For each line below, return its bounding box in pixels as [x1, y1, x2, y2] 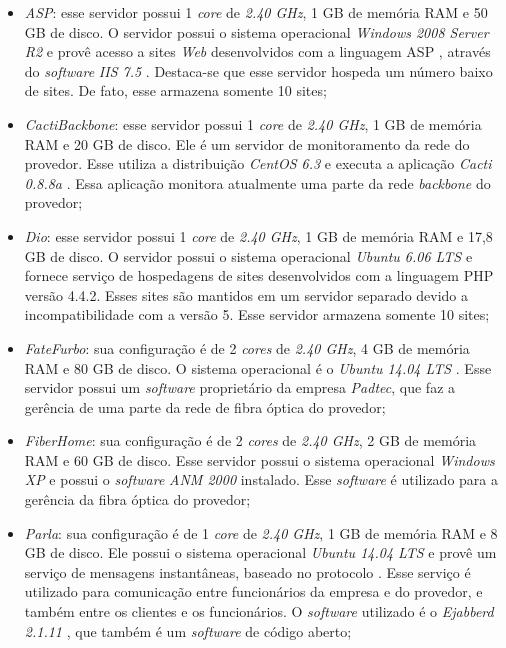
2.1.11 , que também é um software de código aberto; [24, 620, 352, 641]
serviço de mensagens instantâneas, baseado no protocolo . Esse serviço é [24, 561, 471, 582]
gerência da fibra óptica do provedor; [24, 489, 251, 510]
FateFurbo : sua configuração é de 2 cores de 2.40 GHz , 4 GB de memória [24, 337, 470, 358]
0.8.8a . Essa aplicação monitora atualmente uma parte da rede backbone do [24, 172, 491, 193]
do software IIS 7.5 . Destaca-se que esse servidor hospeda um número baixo [24, 60, 493, 81]
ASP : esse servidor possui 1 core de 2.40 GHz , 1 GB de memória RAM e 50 [24, 2, 488, 22]
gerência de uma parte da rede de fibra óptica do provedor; [24, 396, 386, 417]
